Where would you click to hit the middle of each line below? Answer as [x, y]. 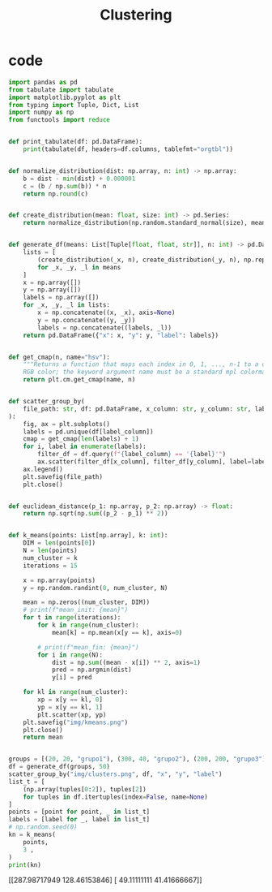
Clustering [136, 15]
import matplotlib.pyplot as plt [65, 97]
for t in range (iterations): [72, 618]
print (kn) [25, 865]
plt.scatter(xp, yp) [72, 715]
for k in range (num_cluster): [88, 625]
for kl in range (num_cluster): [76, 692]
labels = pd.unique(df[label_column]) [88, 432]
